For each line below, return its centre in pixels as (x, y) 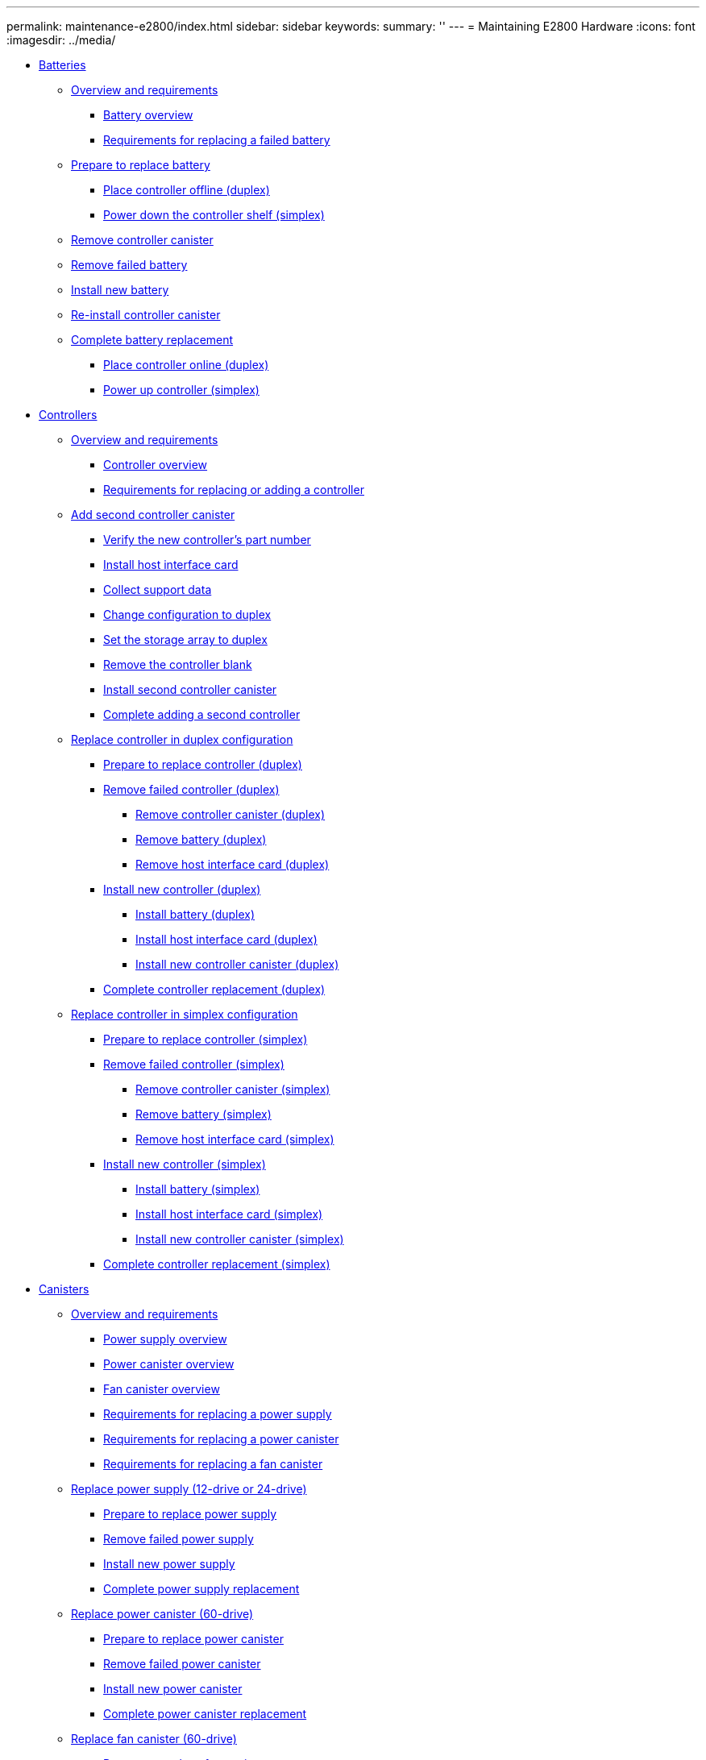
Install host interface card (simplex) (229, 1214)
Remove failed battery (129, 265)
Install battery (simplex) (198, 1189)
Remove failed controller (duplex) (191, 789)
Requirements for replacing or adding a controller (234, 490)
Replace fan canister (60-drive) (154, 1739)
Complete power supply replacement (201, 1589)
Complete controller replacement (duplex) (214, 989)
